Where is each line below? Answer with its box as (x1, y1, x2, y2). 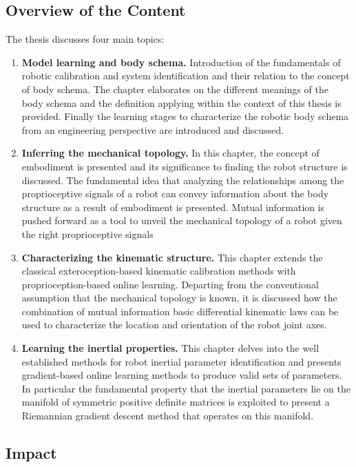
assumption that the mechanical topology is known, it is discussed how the (21, 290, 337, 305)
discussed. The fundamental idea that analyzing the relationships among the (21, 172, 344, 187)
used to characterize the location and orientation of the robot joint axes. (21, 317, 327, 332)
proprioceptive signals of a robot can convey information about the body (21, 186, 329, 201)
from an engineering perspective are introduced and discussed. (21, 122, 284, 137)
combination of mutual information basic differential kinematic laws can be (21, 304, 339, 318)
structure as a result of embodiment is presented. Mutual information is (21, 199, 325, 214)
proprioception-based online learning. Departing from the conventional (21, 277, 319, 291)
